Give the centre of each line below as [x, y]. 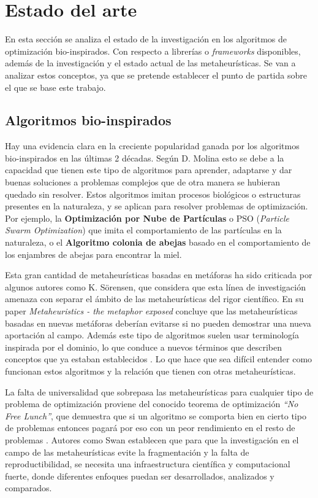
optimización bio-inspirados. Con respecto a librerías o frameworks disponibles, [153, 51]
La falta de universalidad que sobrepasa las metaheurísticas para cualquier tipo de [159, 391]
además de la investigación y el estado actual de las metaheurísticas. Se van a [150, 63]
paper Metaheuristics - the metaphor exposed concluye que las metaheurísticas [151, 311]
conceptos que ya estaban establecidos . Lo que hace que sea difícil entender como [159, 359]
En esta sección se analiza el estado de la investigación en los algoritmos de [146, 39]
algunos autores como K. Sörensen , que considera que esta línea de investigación [155, 286]
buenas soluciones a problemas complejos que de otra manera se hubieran [142, 182]
